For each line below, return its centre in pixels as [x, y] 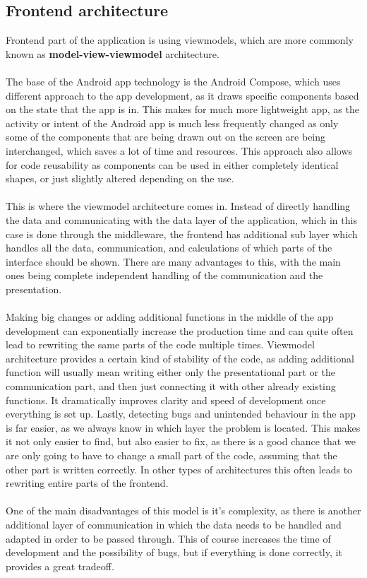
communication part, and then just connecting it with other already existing [171, 386]
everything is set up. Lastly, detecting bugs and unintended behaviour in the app [181, 414]
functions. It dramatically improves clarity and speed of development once [166, 400]
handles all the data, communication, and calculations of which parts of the [169, 248]
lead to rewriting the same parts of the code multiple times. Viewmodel [160, 344]
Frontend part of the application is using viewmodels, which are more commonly [180, 40]
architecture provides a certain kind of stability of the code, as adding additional [180, 358]
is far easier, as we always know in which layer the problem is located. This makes [183, 427]
